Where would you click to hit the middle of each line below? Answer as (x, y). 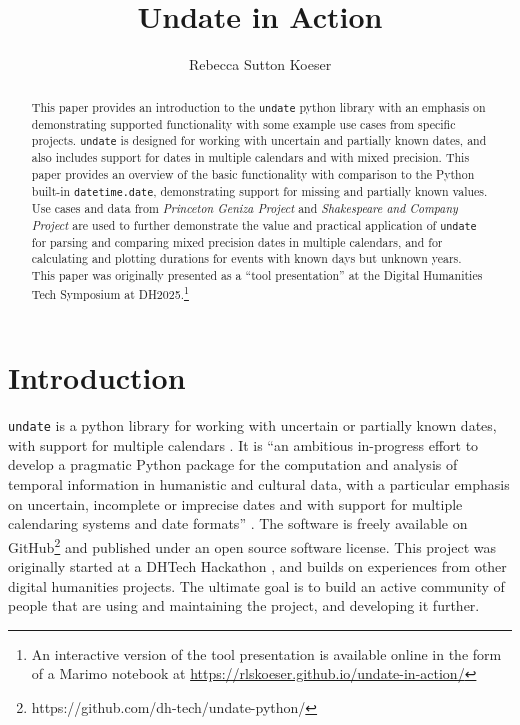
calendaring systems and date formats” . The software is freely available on (238, 523)
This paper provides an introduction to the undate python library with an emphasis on (258, 106)
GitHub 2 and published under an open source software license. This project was (252, 545)
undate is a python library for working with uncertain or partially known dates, (252, 425)
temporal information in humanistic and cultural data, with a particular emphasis (259, 484)
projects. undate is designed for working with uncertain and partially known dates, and (259, 140)
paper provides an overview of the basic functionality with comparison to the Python (253, 174)
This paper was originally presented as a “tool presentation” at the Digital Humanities (257, 275)
